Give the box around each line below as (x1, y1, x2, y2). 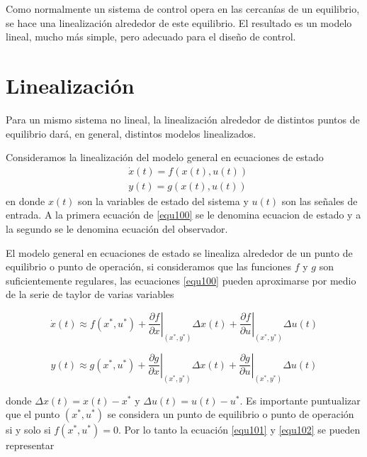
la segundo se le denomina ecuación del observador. (6, 221, 228, 236)
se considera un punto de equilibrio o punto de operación (107, 407, 354, 422)
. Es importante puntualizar (239, 392, 361, 407)
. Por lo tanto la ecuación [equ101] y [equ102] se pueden (118, 422, 361, 437)
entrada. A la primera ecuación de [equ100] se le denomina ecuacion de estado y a (6, 207, 361, 222)
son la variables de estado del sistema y (78, 193, 249, 208)
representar (6, 438, 55, 453)
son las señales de (281, 193, 358, 208)
